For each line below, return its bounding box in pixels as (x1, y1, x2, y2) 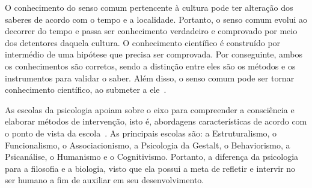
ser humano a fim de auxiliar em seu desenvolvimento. (5, 174, 204, 186)
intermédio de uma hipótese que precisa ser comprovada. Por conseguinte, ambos (5, 48, 303, 60)
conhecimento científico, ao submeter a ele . (5, 83, 167, 96)
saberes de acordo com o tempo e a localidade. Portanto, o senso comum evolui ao (5, 13, 307, 25)
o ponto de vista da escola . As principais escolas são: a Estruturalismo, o (5, 126, 277, 139)
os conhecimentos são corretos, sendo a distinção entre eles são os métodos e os (5, 59, 296, 72)
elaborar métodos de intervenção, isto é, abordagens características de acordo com (5, 115, 307, 128)
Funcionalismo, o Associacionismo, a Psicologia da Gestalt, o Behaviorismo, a (5, 138, 290, 151)
